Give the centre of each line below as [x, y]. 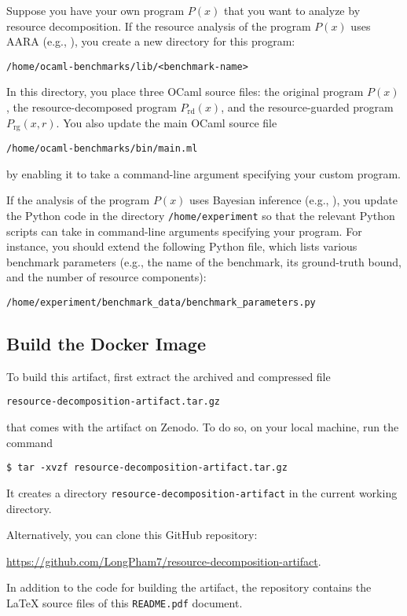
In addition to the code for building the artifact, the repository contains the [189, 587]
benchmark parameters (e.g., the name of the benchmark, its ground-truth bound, [204, 261]
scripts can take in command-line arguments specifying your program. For [184, 231]
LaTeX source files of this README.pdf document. [125, 602]
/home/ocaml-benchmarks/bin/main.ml [102, 149]
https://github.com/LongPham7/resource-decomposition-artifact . [164, 561]
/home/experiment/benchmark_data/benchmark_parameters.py [161, 302]
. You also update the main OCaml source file [167, 122]
